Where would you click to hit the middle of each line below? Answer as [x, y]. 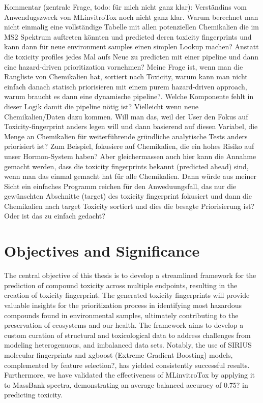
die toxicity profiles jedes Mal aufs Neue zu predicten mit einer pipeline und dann [131, 56]
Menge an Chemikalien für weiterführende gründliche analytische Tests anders [126, 136]
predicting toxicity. [33, 395]
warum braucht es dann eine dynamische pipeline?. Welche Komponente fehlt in [129, 96]
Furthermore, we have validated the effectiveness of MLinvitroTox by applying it [130, 375]
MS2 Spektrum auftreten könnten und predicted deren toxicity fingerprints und [128, 36]
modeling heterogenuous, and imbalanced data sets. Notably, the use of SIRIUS [128, 345]
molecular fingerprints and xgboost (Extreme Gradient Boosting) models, [119, 354]
